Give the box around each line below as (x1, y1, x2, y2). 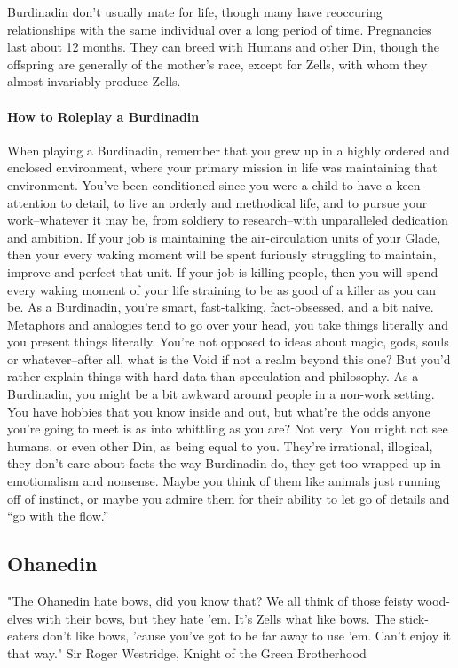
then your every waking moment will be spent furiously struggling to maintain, (7, 245, 437, 264)
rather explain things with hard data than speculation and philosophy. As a (7, 367, 419, 386)
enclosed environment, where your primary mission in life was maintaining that (7, 158, 438, 177)
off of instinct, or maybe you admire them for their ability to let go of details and (7, 489, 450, 507)
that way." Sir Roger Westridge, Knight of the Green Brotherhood (7, 643, 367, 662)
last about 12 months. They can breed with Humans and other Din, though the (7, 37, 440, 56)
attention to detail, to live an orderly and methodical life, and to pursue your (7, 193, 428, 211)
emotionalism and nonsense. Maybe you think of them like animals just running (7, 472, 441, 490)
